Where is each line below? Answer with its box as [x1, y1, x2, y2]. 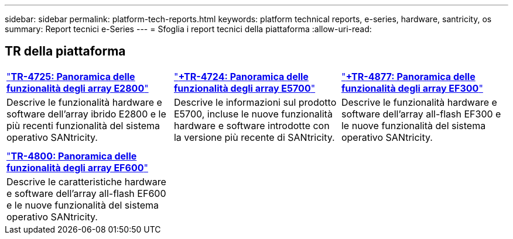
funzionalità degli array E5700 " [173, 82, 316, 94]
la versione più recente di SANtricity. [173, 131, 335, 143]
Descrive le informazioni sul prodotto [173, 96, 337, 108]
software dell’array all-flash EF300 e [341, 108, 501, 120]
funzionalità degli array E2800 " [6, 82, 149, 94]
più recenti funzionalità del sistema [6, 119, 160, 131]
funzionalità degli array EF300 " [341, 82, 483, 94]
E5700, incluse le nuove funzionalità [173, 108, 333, 120]
